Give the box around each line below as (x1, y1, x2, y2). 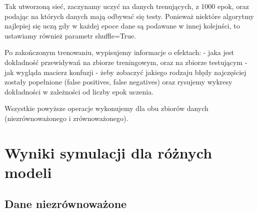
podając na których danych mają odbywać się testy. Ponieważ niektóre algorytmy (4, 10, 254, 21)
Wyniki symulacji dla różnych (4, 142, 212, 162)
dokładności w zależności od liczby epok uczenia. (4, 86, 154, 96)
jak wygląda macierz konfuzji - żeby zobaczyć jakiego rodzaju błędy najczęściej (4, 66, 246, 77)
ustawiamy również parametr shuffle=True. (4, 30, 136, 40)
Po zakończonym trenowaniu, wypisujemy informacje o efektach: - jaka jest (4, 47, 234, 57)
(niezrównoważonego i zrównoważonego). (4, 112, 128, 123)
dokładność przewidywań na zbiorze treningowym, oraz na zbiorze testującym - (4, 56, 247, 67)
